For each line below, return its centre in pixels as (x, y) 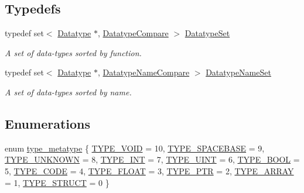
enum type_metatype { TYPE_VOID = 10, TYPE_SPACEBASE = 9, (135, 148)
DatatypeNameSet (238, 72)
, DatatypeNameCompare (144, 72)
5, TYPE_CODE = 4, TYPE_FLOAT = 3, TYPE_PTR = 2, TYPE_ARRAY (149, 170)
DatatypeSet (207, 33)
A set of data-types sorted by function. (73, 52)
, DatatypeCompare (133, 33)
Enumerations (48, 123)
